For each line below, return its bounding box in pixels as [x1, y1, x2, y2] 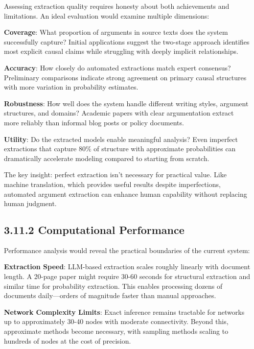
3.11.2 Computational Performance [4, 222, 185, 237]
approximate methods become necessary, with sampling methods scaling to [4, 326, 229, 336]
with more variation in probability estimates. [4, 82, 139, 92]
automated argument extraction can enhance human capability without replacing [4, 188, 247, 199]
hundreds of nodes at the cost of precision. [4, 335, 131, 346]
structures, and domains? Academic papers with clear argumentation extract [4, 108, 234, 118]
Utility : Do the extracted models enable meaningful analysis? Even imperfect [4, 134, 238, 144]
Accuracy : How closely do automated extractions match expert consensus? [4, 62, 231, 72]
